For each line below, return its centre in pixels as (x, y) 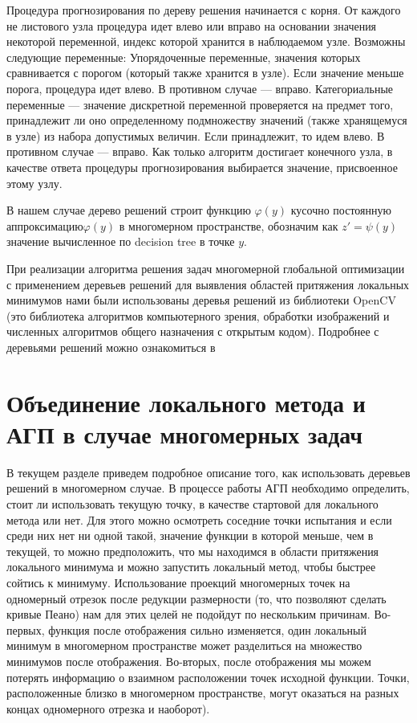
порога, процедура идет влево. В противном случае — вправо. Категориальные (200, 88)
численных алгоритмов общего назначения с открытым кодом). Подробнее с (193, 331)
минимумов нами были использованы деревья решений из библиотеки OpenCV (201, 300)
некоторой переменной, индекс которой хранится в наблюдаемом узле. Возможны (206, 41)
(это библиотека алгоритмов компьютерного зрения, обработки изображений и (198, 315)
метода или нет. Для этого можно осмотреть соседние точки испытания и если (199, 519)
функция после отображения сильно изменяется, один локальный (207, 629)
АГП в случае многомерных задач (185, 433)
